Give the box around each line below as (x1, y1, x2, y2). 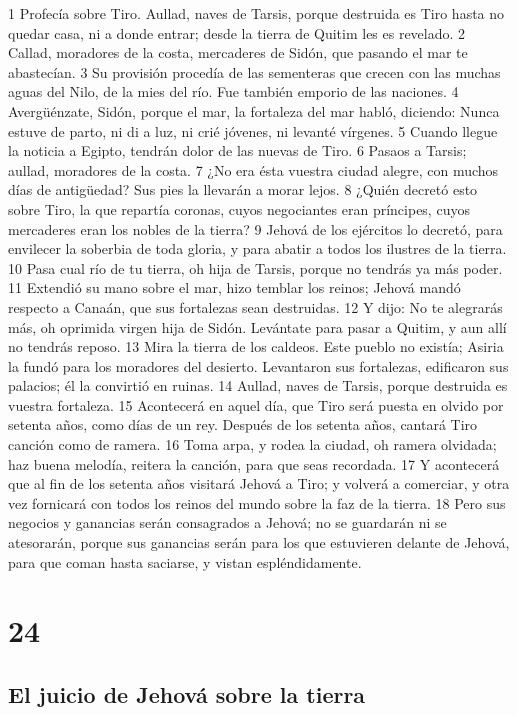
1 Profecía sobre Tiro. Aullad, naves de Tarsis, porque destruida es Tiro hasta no (8, 3, 505, 23)
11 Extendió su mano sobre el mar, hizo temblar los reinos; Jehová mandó (8, 277, 461, 298)
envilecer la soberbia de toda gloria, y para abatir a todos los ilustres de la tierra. (8, 238, 507, 259)
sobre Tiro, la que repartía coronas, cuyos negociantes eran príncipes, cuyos (8, 198, 470, 219)
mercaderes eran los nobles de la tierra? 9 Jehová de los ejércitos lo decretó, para (8, 218, 503, 239)
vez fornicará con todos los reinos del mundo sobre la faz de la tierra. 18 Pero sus (8, 492, 506, 513)
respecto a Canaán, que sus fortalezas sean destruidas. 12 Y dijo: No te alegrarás (8, 296, 503, 317)
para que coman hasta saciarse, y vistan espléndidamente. (8, 551, 362, 572)
